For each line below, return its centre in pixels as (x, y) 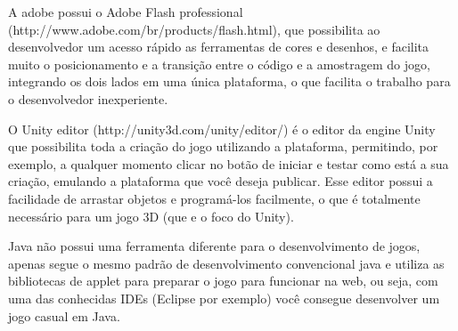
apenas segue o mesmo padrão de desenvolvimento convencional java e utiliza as (226, 263)
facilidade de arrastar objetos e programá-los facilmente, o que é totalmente (214, 198)
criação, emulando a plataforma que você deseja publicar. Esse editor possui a (221, 181)
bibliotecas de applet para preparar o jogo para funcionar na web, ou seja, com (223, 281)
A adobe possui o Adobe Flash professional (126, 12)
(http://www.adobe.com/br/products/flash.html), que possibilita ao (194, 29)
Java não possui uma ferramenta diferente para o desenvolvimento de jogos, (214, 246)
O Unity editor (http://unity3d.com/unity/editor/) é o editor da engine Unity (222, 129)
